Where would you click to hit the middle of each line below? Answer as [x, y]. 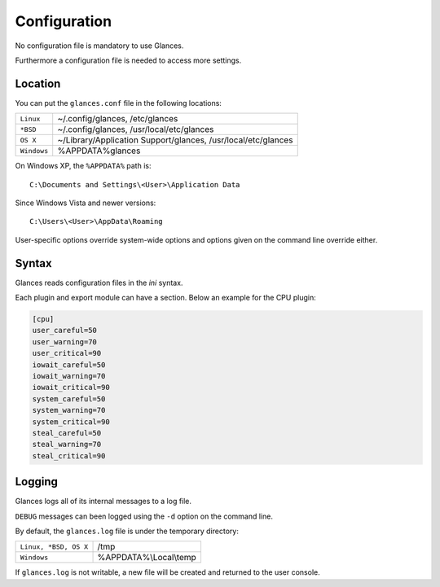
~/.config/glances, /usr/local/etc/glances [136, 129]
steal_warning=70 [67, 445]
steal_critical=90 [69, 456]
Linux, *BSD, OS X [54, 547]
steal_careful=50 [67, 433]
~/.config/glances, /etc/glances [118, 119]
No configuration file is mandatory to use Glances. [99, 46]
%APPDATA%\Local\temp [147, 558]
